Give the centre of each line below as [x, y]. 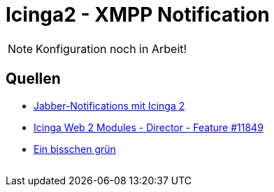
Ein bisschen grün [75, 149]
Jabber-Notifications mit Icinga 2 [109, 105]
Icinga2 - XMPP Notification [138, 15]
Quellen [33, 79]
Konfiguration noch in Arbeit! [111, 49]
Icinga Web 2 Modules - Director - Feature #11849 [149, 127]
